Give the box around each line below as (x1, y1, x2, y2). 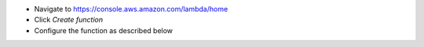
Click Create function (34, 15, 104, 25)
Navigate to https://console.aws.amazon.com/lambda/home (34, 5, 228, 13)
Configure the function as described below (34, 25, 173, 35)
